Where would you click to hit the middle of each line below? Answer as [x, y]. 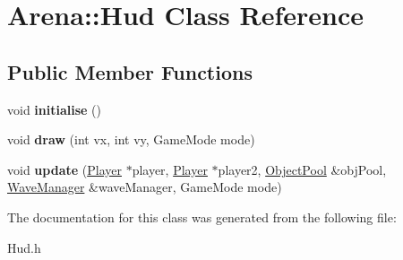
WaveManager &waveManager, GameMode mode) [145, 187]
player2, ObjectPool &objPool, [302, 169]
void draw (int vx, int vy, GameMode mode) [131, 139]
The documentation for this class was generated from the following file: [202, 217]
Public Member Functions [130, 71]
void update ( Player [64, 169]
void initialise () [55, 109]
